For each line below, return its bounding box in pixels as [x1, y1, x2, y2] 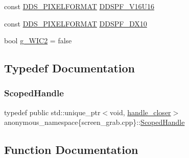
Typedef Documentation [4, 60, 135, 76]
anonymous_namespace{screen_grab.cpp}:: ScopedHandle [4, 117, 185, 127]
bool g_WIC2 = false [4, 35, 72, 46]
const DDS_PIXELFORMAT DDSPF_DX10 [4, 18, 147, 29]
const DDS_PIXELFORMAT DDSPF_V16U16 [4, 1, 154, 11]
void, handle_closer [110, 107, 171, 117]
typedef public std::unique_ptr [4, 107, 101, 117]
